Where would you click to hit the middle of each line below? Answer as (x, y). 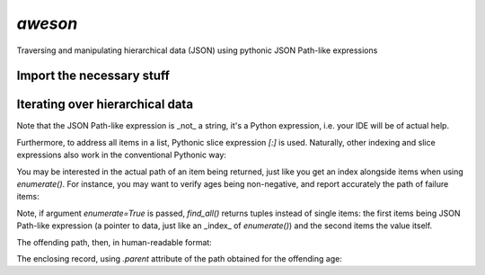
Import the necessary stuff (93, 76)
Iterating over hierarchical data (105, 105)
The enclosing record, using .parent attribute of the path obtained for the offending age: (180, 258)
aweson (47, 23)
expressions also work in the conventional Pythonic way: (121, 155)
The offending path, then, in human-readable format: (115, 242)
